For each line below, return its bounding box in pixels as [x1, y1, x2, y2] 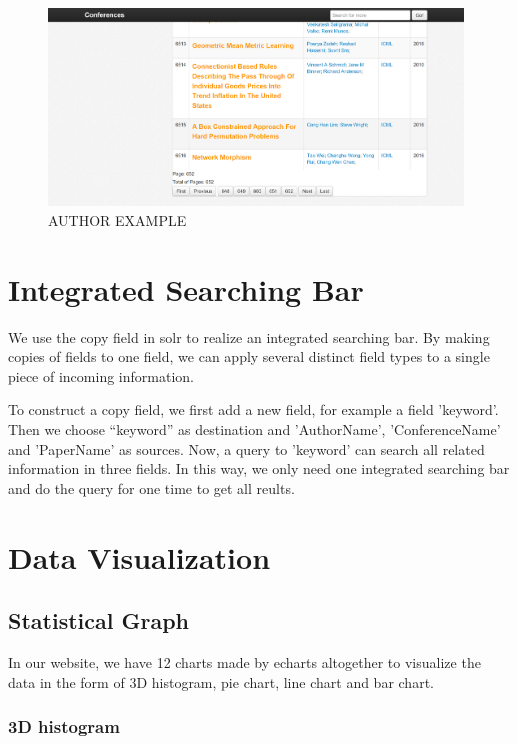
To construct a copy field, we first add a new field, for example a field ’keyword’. [8, 399, 499, 420]
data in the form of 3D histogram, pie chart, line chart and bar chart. [8, 671, 434, 692]
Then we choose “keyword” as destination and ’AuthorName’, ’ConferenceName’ [8, 419, 501, 439]
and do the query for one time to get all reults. [8, 477, 295, 498]
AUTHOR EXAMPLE [48, 209, 187, 230]
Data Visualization [8, 536, 271, 577]
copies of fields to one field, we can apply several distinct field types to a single [8, 346, 490, 367]
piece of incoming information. [8, 365, 194, 386]
